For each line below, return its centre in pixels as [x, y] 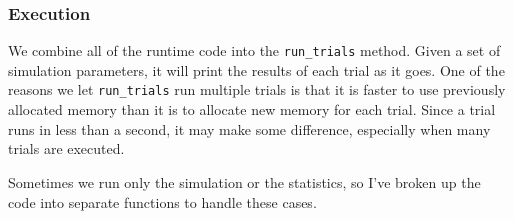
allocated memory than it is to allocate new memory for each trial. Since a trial [252, 109]
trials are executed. [66, 148]
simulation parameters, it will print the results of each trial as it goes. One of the [256, 69]
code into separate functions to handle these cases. [162, 201]
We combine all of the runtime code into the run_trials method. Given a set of [254, 50]
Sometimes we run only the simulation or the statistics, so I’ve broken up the [244, 181]
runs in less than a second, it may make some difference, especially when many [249, 128]
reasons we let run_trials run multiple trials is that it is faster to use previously [257, 89]
